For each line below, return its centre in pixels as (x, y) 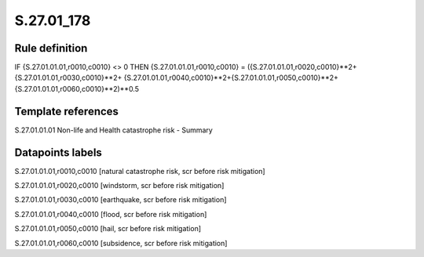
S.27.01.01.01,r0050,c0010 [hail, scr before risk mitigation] (108, 229)
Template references (67, 111)
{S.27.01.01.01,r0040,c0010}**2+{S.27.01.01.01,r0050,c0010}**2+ (231, 78)
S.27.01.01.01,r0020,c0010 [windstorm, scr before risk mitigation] (119, 186)
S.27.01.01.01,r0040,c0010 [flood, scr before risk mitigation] (111, 214)
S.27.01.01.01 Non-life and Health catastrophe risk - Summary (114, 130)
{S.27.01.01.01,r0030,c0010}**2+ (68, 78)
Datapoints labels (58, 152)
